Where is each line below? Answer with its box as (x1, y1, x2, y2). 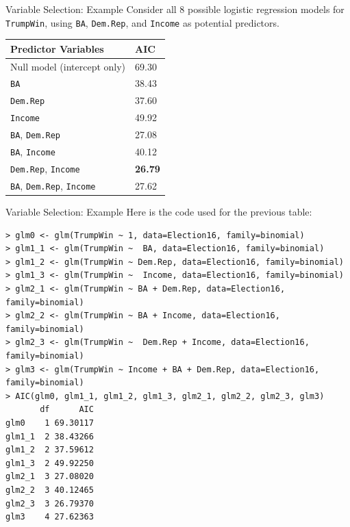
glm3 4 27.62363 (5, 512, 94, 522)
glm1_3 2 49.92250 (5, 458, 94, 468)
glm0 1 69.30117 (5, 417, 94, 428)
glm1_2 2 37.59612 (5, 445, 94, 455)
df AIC (40, 404, 94, 415)
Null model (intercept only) (10, 59, 126, 73)
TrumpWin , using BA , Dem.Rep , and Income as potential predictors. (5, 15, 279, 29)
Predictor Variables (10, 41, 104, 55)
